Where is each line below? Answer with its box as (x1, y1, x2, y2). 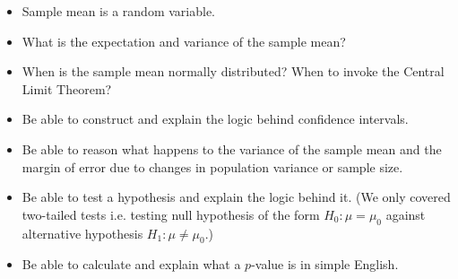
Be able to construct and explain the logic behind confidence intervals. (22, 109, 409, 128)
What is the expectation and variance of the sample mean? (22, 31, 346, 50)
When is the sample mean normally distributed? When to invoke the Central (22, 62, 445, 81)
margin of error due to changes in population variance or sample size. (22, 157, 403, 176)
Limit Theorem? (22, 79, 112, 98)
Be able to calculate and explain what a (22, 255, 241, 274)
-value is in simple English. (251, 255, 399, 274)
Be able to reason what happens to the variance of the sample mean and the (22, 139, 442, 158)
